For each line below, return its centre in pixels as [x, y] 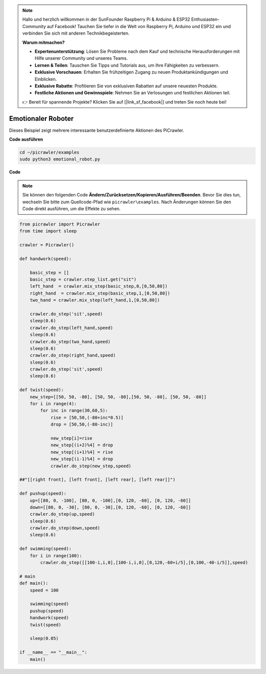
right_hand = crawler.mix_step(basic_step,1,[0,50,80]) [100, 293]
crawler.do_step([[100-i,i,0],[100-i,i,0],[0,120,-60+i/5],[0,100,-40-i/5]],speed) [144, 563]
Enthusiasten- [205, 19]
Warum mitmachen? [44, 42]
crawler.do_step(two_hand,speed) [70, 341]
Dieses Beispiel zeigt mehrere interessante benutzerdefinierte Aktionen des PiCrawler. [97, 130]
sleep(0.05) [44, 638]
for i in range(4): [53, 404]
